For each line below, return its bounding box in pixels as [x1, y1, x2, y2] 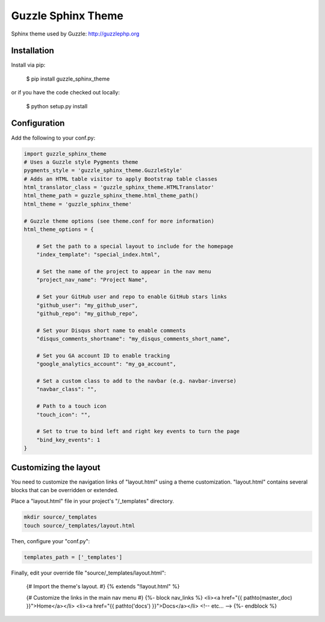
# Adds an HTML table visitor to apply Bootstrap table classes [23, 175, 218, 182]
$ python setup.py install [26, 102, 88, 109]
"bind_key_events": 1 [36, 436, 101, 443]
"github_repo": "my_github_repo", [36, 310, 138, 317]
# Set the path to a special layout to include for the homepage [36, 242, 234, 250]
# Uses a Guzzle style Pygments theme [23, 158, 138, 165]
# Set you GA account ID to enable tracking [36, 352, 170, 359]
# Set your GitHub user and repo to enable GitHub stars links [36, 294, 227, 300]
